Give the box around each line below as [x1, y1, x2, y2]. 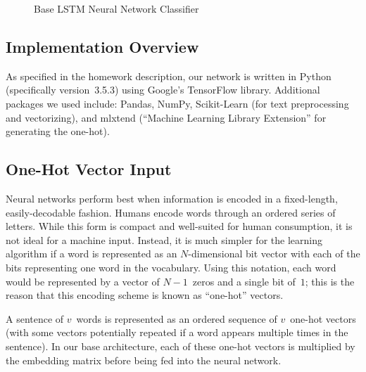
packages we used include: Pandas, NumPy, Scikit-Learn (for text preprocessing [6, 96, 349, 110]
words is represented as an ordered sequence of [76, 311, 277, 326]
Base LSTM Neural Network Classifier [34, 1, 199, 15]
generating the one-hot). [6, 124, 110, 139]
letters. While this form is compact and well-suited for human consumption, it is [6, 219, 353, 233]
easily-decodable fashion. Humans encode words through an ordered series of [6, 205, 336, 219]
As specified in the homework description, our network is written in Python [6, 68, 332, 83]
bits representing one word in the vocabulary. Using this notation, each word [6, 259, 336, 274]
